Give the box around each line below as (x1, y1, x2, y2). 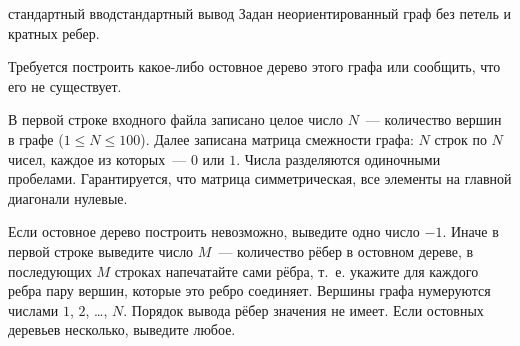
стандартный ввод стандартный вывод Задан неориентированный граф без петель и (8, 3, 512, 23)
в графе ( (8, 128, 64, 149)
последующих (8, 260, 92, 281)
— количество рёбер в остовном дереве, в (218, 240, 474, 261)
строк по (434, 128, 487, 149)
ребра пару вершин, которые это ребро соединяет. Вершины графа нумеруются (8, 280, 491, 301)
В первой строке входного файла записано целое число (8, 109, 343, 130)
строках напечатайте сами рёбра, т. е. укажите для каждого (114, 260, 479, 281)
